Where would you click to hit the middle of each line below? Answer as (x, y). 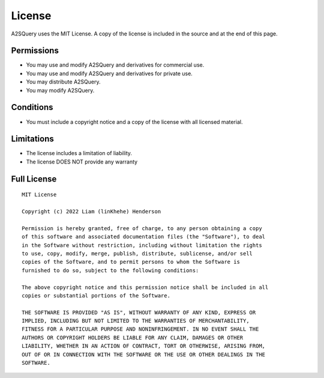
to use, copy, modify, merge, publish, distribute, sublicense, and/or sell (137, 253)
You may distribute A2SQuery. (63, 82)
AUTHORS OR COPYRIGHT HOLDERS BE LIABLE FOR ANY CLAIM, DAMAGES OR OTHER (133, 337)
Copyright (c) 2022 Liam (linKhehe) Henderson (91, 212)
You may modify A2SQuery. (60, 90)
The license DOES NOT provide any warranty (82, 162)
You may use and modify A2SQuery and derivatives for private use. (109, 73)
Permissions (35, 51)
